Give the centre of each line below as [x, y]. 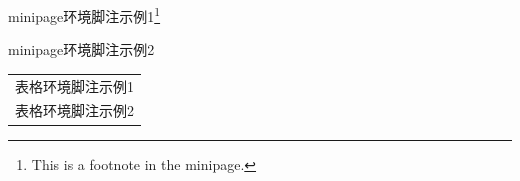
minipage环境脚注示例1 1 [84, 14]
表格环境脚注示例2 [74, 110]
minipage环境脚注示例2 [81, 49]
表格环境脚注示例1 [74, 85]
